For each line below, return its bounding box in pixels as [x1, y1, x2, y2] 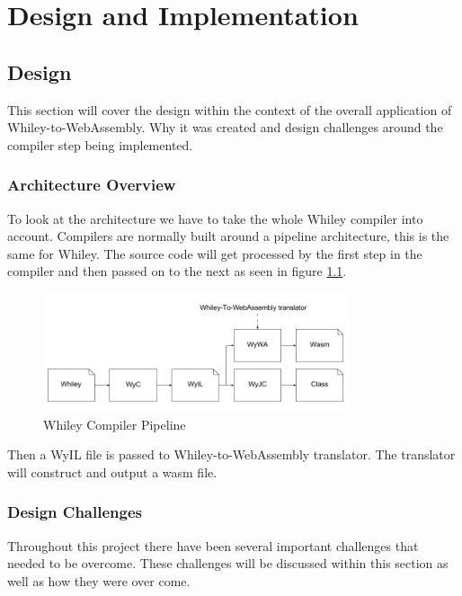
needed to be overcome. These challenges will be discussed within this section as [7, 554, 449, 573]
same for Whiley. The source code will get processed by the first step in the [7, 244, 422, 262]
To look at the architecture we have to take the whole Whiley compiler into [7, 209, 423, 227]
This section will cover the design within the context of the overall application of [7, 100, 452, 119]
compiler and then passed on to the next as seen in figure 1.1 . [7, 262, 347, 280]
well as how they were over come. [7, 571, 191, 590]
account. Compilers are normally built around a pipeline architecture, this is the [7, 227, 449, 245]
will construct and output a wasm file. [7, 462, 218, 481]
